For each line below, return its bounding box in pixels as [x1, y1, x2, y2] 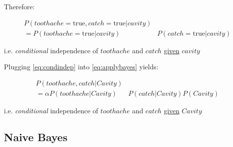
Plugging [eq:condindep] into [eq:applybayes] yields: [4, 62, 158, 72]
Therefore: [4, 1, 35, 11]
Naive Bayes [4, 129, 68, 144]
